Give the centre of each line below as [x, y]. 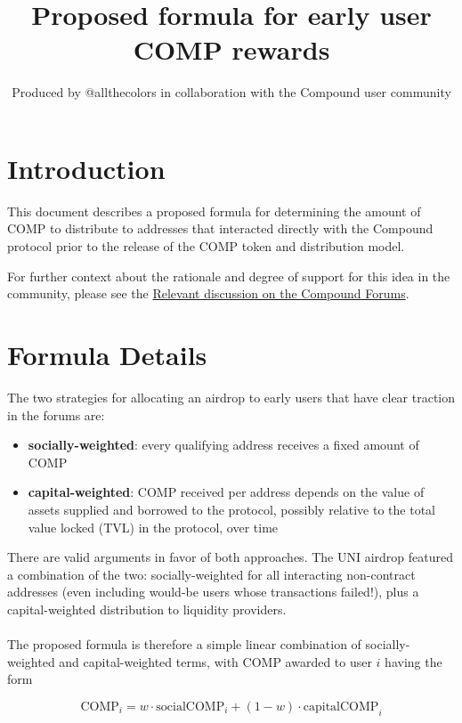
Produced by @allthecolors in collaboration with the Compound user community [231, 92]
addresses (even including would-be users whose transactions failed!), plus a [213, 592]
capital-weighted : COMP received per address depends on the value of [226, 492]
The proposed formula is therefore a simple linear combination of [184, 644]
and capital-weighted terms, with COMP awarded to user [215, 661]
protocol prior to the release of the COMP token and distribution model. [206, 246]
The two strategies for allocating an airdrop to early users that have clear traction [231, 397]
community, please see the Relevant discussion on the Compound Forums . [208, 293]
